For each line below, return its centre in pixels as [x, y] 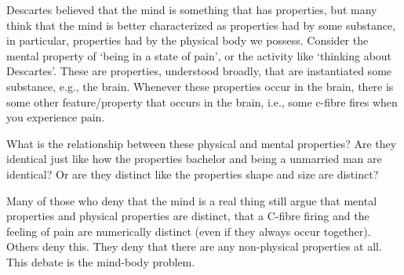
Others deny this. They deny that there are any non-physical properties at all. [194, 246]
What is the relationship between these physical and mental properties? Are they [202, 143]
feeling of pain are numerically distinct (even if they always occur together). [189, 231]
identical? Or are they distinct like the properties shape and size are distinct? [193, 174]
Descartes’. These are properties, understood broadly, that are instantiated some [199, 71]
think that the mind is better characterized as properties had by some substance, [201, 25]
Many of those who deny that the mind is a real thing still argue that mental [192, 200]
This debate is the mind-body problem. [101, 261]
